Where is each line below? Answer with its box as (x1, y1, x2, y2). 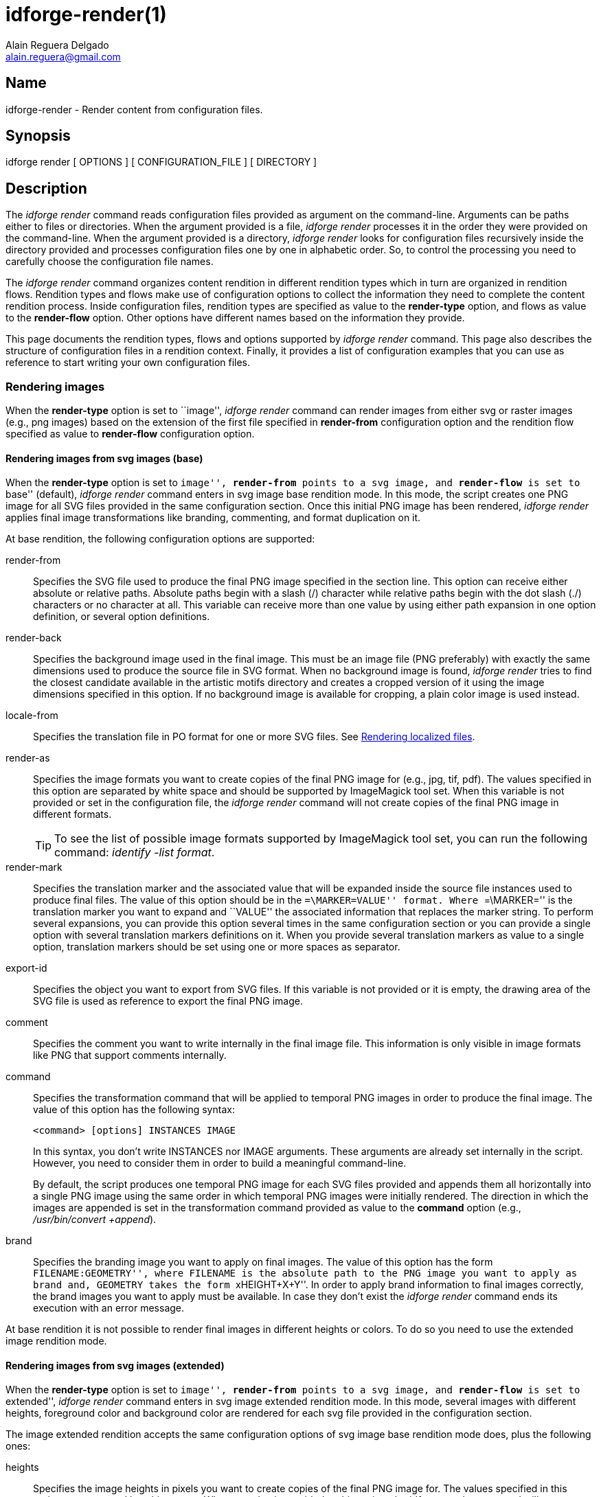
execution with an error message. (33, 1302, 185, 1314)
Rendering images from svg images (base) (5, 452, 203, 464)
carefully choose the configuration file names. (5, 255, 214, 268)
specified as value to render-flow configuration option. (5, 428, 255, 440)
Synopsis (5, 127, 71, 145)
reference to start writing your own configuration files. (5, 356, 251, 369)
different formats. (33, 808, 112, 821)
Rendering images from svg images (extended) (5, 1359, 225, 1371)
